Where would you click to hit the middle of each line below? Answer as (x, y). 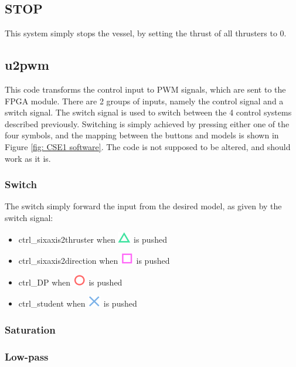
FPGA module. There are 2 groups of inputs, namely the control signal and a (144, 101)
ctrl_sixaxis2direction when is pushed (94, 261)
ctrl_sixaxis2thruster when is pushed (93, 239)
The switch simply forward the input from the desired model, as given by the (143, 206)
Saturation (30, 329)
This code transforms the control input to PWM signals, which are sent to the (145, 89)
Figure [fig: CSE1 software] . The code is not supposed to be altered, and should (148, 146)
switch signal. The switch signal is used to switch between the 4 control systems (148, 112)
